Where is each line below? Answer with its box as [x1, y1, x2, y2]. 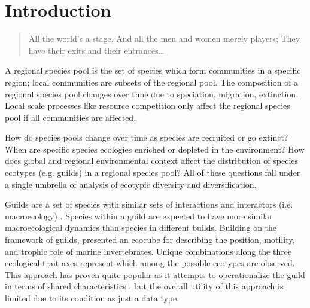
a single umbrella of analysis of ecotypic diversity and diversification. [5, 178, 257, 190]
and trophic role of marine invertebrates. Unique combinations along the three [5, 245, 292, 257]
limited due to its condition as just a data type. [5, 292, 180, 304]
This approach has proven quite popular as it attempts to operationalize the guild [5, 268, 305, 280]
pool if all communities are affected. [5, 111, 136, 123]
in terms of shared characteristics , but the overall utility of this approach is [5, 280, 284, 292]
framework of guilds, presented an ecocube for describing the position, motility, [5, 233, 295, 246]
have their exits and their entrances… [28, 44, 165, 56]
